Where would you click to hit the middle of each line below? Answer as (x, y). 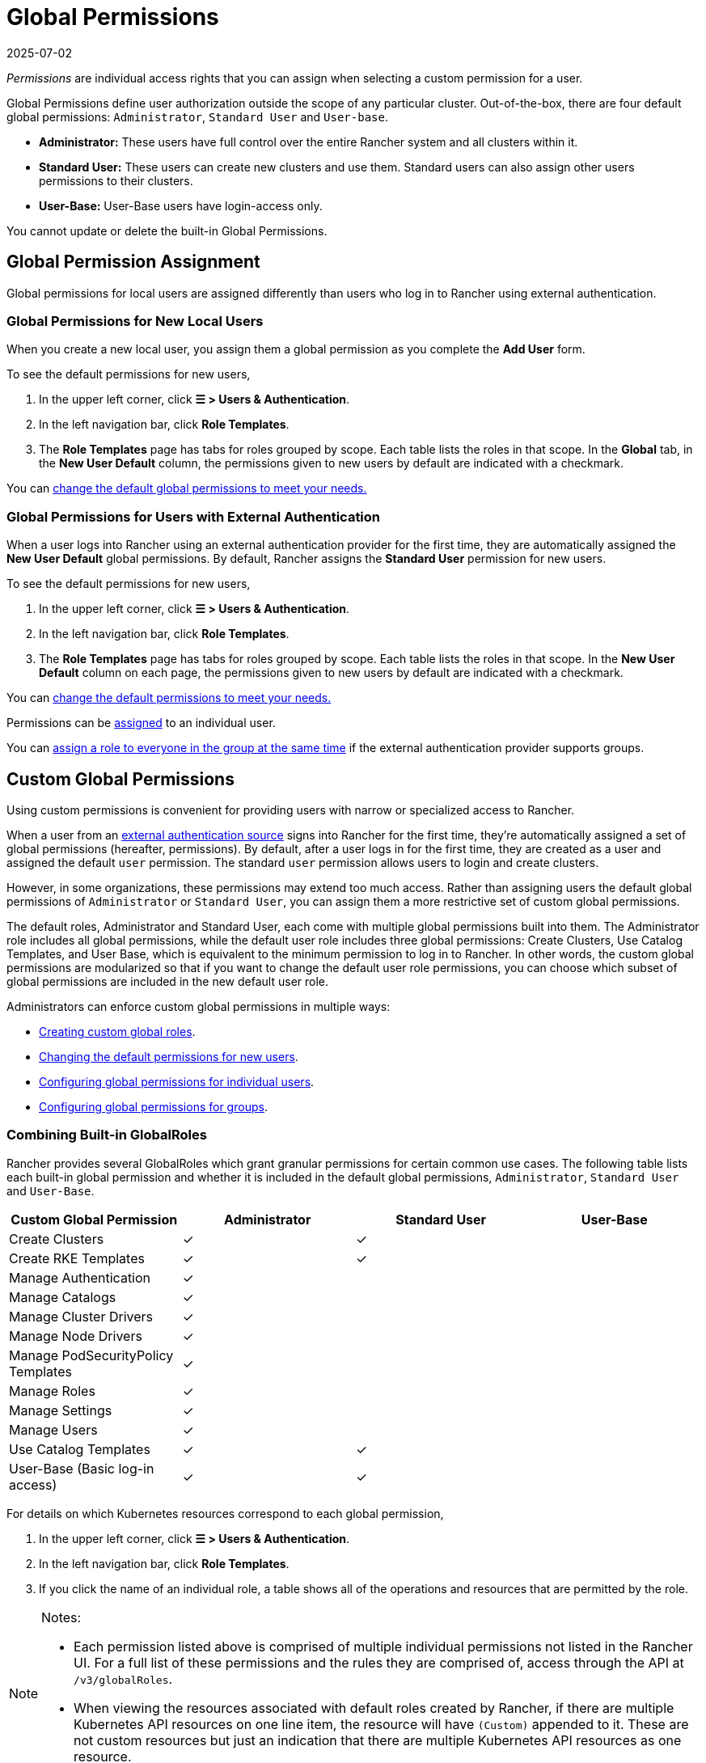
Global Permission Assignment (133, 262)
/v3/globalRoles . (123, 1678)
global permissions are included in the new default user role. (168, 981)
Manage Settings (61, 1410)
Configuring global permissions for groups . (153, 1106)
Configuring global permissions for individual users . (177, 1081)
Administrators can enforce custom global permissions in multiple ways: (199, 1006)
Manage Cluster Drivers (81, 1316)
